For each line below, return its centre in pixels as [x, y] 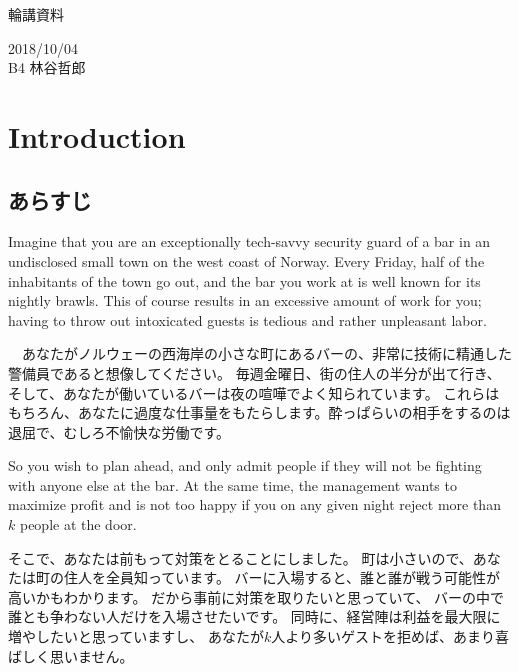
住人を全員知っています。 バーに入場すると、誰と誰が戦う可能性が [281, 577]
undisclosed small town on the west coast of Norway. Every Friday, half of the [246, 260]
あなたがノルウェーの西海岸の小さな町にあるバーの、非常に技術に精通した [266, 353]
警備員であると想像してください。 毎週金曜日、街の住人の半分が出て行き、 [254, 372]
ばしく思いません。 [71, 655]
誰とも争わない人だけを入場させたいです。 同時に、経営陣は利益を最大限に [254, 616]
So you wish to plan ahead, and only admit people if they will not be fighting [245, 465]
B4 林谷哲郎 [47, 67]
